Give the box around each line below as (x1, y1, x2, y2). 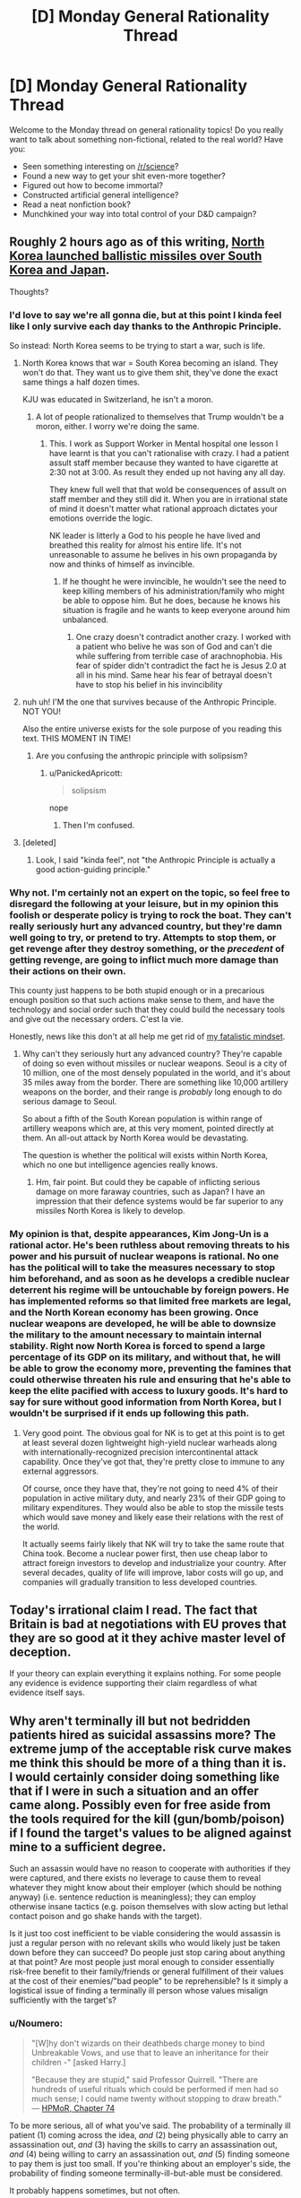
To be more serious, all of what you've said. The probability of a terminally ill (9, 2120, 291, 2131)
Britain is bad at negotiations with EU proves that (9, 1616, 287, 1632)
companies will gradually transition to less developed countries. (21, 1576, 258, 1588)
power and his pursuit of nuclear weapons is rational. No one (9, 1250, 279, 1263)
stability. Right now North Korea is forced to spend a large (9, 1340, 266, 1353)
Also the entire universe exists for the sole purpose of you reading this (21, 723, 282, 734)
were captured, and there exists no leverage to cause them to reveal (9, 1873, 262, 1883)
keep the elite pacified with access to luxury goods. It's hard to (9, 1385, 288, 1398)
